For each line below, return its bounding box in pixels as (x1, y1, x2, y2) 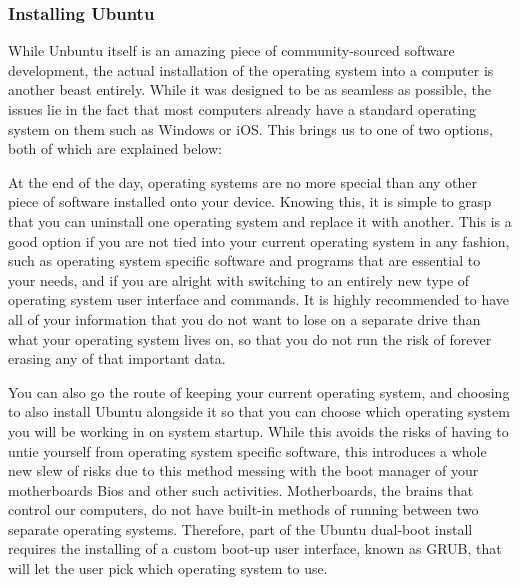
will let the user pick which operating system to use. (8, 558, 328, 579)
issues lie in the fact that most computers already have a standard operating (8, 99, 477, 119)
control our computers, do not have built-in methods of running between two (8, 499, 479, 520)
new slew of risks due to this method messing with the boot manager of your (8, 460, 479, 481)
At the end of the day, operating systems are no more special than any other (8, 171, 478, 192)
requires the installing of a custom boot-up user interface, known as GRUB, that (8, 538, 502, 559)
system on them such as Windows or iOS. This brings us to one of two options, (8, 118, 493, 139)
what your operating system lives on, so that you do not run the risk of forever (8, 328, 492, 349)
